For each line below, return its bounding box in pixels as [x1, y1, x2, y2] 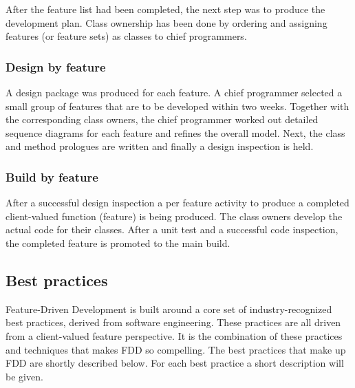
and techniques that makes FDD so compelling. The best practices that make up [6, 342, 346, 356]
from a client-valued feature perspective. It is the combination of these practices [6, 328, 343, 343]
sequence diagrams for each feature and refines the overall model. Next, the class [6, 125, 345, 140]
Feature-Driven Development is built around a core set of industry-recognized [6, 301, 332, 316]
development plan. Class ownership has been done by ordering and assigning [6, 15, 327, 30]
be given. [6, 369, 43, 383]
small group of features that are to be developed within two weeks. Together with [6, 98, 349, 113]
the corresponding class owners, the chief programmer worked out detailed [6, 112, 319, 127]
